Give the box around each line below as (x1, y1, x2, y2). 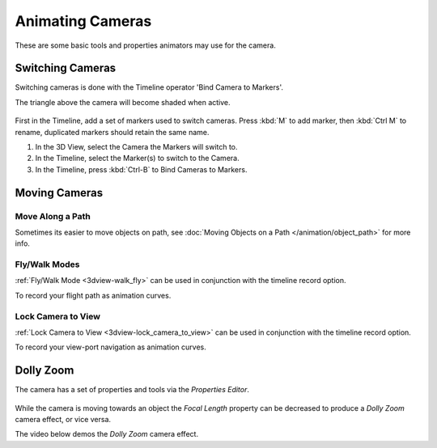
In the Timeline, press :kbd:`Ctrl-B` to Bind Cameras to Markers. (35, 164, 248, 174)
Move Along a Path (15, 210, 91, 222)
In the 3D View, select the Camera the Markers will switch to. (35, 142, 238, 152)
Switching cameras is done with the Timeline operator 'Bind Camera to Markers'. (15, 82, 283, 92)
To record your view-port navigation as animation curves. (15, 342, 206, 352)
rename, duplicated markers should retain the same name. (15, 127, 210, 137)
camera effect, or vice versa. (15, 415, 112, 425)
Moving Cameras (15, 186, 104, 200)
